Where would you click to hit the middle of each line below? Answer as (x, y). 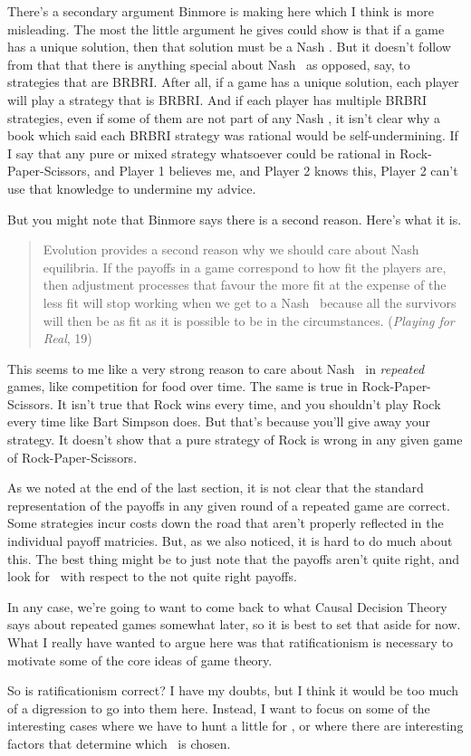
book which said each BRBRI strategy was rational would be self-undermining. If (233, 135)
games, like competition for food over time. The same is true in (183, 386)
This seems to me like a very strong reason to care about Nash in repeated (216, 368)
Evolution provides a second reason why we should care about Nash (231, 249)
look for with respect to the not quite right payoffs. (152, 576)
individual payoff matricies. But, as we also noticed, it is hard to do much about (230, 541)
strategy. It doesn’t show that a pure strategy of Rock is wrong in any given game (235, 440)
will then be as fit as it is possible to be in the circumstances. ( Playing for (249, 320)
